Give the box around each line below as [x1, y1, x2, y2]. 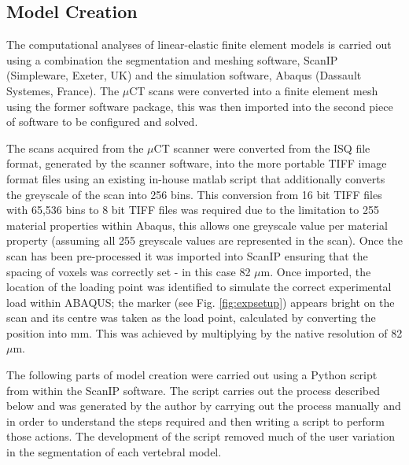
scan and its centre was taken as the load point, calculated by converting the [6, 309, 376, 326]
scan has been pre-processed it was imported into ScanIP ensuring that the [6, 247, 368, 264]
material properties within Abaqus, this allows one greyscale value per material [6, 216, 388, 233]
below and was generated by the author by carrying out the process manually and [6, 397, 401, 414]
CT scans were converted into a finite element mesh [129, 82, 378, 98]
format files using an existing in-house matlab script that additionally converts [6, 170, 385, 186]
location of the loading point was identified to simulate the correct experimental [6, 279, 392, 295]
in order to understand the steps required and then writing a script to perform [6, 412, 385, 429]
